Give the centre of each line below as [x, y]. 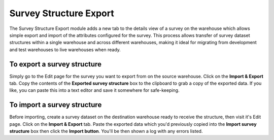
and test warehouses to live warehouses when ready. [65, 49]
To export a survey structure [55, 64]
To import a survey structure [56, 105]
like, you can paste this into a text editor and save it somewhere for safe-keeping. [94, 90]
